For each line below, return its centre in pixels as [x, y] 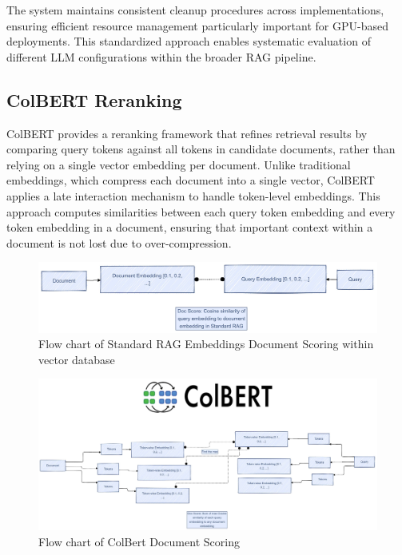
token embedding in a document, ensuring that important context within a [190, 227]
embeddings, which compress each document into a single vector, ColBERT [191, 180]
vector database [77, 359]
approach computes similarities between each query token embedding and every [201, 211]
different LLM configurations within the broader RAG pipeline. [161, 56]
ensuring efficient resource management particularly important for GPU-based [197, 25]
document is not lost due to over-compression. [119, 242]
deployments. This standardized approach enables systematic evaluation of [189, 41]
